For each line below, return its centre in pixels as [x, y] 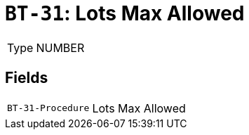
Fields [27, 78]
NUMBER [60, 47]
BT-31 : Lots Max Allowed [125, 13]
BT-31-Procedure [48, 108]
